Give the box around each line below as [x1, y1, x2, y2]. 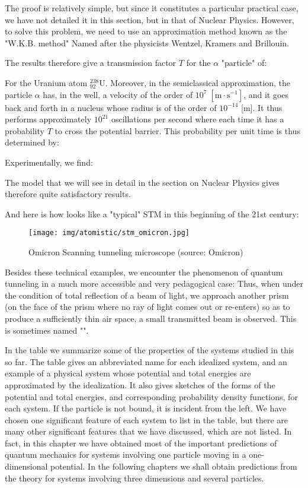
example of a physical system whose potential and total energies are [5, 367, 251, 379]
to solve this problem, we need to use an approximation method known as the [5, 25, 287, 37]
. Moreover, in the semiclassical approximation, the [105, 76, 290, 88]
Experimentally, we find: [5, 156, 93, 168]
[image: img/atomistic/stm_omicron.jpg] [28, 229, 190, 237]
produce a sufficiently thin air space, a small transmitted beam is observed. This [5, 312, 297, 324]
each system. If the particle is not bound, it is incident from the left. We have [5, 402, 287, 414]
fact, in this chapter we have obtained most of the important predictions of [5, 436, 277, 449]
